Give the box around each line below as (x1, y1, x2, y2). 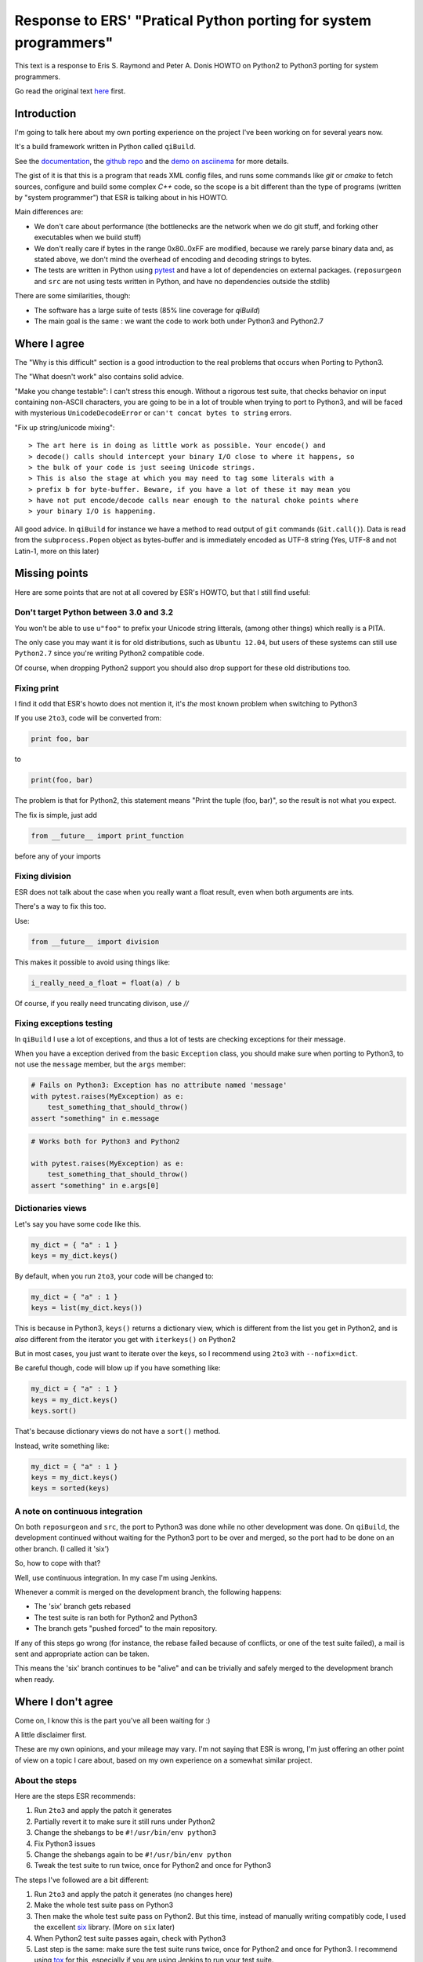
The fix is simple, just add (14, 810, 98, 819)
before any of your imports (14, 852, 101, 861)
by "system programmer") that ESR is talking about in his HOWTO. (14, 192, 229, 202)
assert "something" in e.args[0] (31, 1181, 160, 1190)
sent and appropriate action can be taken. (14, 1649, 150, 1658)
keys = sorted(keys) (31, 1484, 110, 1493)
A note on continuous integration (14, 1505, 143, 1516)
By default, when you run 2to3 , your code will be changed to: (14, 1271, 215, 1281)
